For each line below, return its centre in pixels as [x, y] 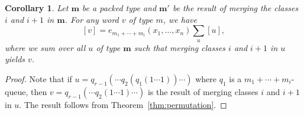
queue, [17, 91]
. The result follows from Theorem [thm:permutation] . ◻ [123, 104]
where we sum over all [45, 47]
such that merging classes [180, 47]
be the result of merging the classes [235, 8]
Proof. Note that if [38, 78]
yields [15, 59]
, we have [180, 19]
